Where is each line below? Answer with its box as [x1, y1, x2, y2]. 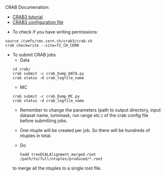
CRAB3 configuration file [12, 19, 64, 25]
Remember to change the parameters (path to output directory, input [19, 107, 161, 113]
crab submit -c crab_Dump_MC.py [12, 94, 80, 99]
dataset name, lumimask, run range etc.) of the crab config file [19, 112, 149, 118]
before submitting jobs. [19, 117, 68, 123]
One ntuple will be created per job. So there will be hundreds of [19, 127, 151, 133]
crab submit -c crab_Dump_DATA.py [12, 71, 84, 76]
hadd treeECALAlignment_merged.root [19, 152, 96, 157]
